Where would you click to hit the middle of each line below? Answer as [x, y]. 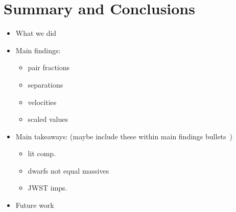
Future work [35, 205]
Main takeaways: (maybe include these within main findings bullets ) [124, 136]
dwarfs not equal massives [68, 170]
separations [45, 84]
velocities [42, 102]
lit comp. [42, 153]
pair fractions [49, 67]
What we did [36, 33]
